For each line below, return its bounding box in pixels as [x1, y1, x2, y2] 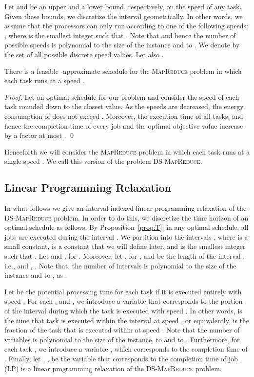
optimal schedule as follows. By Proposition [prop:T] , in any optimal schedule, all [4, 222, 249, 232]
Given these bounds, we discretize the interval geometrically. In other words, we [4, 11, 243, 21]
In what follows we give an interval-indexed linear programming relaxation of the [4, 203, 247, 213]
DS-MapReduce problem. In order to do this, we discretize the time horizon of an [4, 212, 249, 222]
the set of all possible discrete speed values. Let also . [4, 49, 164, 59]
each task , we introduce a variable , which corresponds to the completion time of [4, 344, 248, 354]
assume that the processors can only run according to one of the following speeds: [4, 21, 249, 31]
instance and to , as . [4, 270, 67, 280]
